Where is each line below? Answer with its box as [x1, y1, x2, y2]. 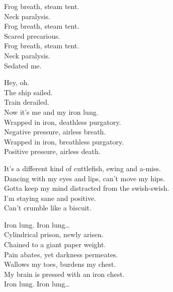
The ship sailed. [4, 87, 53, 97]
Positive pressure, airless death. [4, 146, 101, 157]
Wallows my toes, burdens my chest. [4, 259, 116, 269]
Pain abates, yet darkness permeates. [4, 249, 118, 259]
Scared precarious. [4, 30, 60, 41]
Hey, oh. [4, 77, 30, 88]
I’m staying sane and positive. [4, 192, 97, 203]
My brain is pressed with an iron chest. [4, 268, 125, 279]
